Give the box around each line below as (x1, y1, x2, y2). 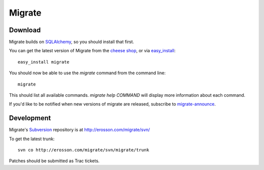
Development (9, 114, 51, 122)
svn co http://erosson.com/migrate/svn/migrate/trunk (18, 147, 149, 153)
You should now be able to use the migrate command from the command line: (9, 70, 166, 76)
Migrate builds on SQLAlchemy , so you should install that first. (9, 39, 134, 45)
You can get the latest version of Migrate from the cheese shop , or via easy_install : (9, 48, 176, 54)
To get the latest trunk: (9, 136, 55, 142)
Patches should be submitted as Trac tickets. (9, 158, 100, 164)
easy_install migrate (18, 59, 69, 64)
